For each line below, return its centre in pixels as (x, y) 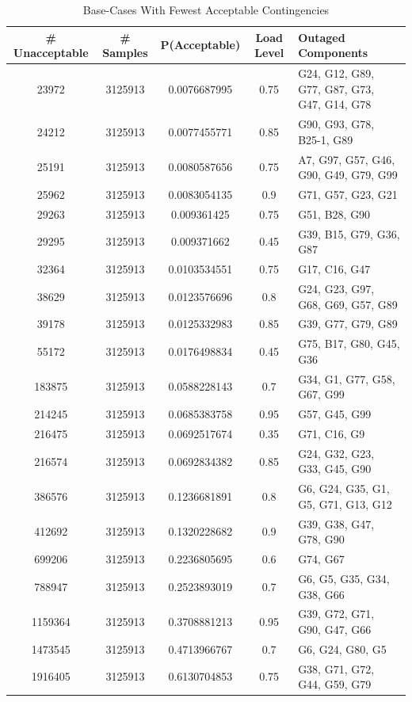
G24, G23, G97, (336, 288)
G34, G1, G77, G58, (347, 378)
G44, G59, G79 (335, 684)
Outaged (322, 37)
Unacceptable (51, 53)
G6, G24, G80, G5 (342, 649)
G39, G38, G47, (336, 523)
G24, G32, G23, (336, 453)
